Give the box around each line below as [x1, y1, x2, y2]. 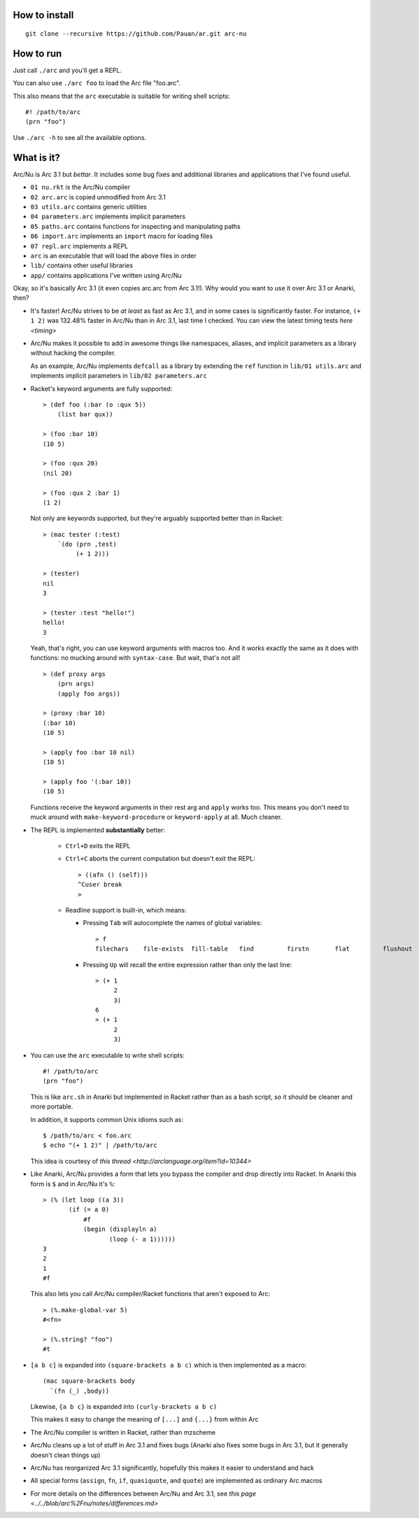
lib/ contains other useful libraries [30, 261, 133, 269]
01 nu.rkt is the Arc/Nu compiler [30, 183, 131, 192]
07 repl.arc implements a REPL [30, 241, 129, 250]
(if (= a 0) [69, 1206, 110, 1214]
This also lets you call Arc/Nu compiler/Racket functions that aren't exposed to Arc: [30, 1290, 271, 1298]
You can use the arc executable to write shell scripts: [30, 1050, 185, 1060]
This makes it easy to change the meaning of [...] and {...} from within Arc [30, 1415, 259, 1424]
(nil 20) [43, 469, 73, 477]
